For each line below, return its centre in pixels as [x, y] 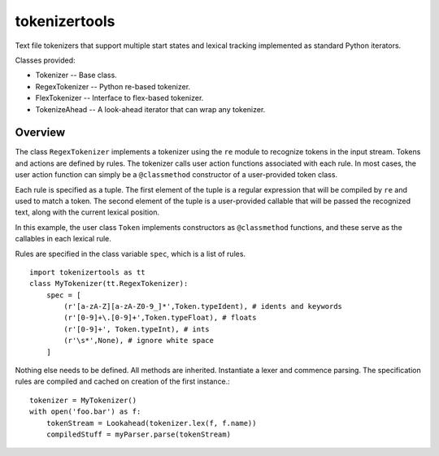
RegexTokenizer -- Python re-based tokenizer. [113, 86]
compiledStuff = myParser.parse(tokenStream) [139, 434]
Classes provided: [46, 60]
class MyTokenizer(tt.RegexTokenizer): [109, 284]
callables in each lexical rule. [63, 239]
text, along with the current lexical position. [87, 212]
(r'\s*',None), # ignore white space [139, 341]
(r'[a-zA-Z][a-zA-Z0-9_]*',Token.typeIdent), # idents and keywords [203, 306]
